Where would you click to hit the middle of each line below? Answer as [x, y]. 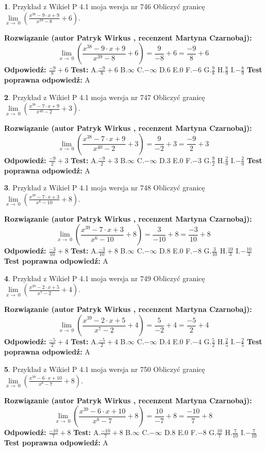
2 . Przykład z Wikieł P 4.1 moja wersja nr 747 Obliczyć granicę [105, 97]
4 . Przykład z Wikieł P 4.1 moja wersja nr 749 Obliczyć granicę [105, 278]
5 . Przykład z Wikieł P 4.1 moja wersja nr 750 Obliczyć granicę [105, 369]
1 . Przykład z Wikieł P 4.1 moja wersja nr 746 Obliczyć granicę [105, 6]
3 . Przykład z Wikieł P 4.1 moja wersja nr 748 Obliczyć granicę [105, 188]
